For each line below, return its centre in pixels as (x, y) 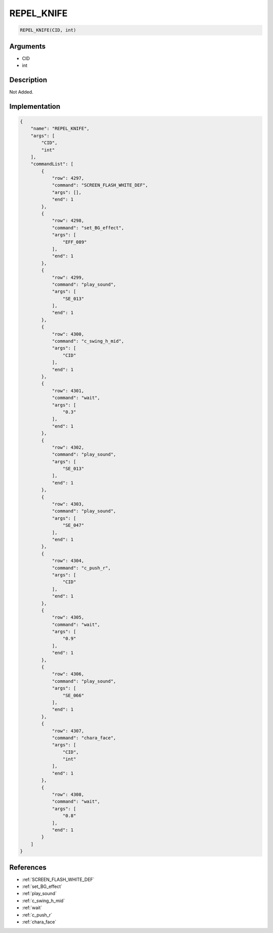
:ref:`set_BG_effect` (42, 886)
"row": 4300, (68, 334)
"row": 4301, (68, 391)
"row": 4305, (68, 617)
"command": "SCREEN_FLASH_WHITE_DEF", (100, 185)
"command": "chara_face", (84, 738)
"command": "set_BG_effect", (88, 228)
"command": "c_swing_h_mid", (88, 341)
